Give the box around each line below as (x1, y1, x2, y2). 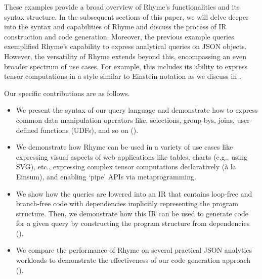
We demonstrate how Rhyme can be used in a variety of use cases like (16, 142, 233, 152)
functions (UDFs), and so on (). (40, 124, 139, 135)
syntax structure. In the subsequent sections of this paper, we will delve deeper (4, 11, 249, 22)
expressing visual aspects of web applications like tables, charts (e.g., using (16, 151, 248, 162)
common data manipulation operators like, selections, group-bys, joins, (16, 114, 235, 125)
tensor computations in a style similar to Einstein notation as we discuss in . (4, 71, 241, 81)
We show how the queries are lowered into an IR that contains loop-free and (16, 188, 252, 199)
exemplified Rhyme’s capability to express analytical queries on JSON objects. (4, 41, 247, 52)
